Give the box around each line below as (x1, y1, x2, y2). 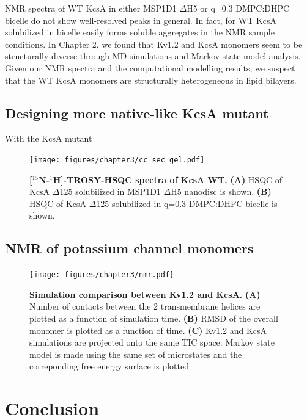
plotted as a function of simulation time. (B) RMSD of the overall (29, 312, 278, 325)
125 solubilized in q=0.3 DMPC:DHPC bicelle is (96, 197, 278, 209)
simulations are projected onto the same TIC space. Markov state (29, 336, 275, 349)
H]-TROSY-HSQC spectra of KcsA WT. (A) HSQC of (53, 173, 283, 186)
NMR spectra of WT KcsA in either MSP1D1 (5, 2, 177, 14)
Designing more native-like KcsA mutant (5, 103, 269, 122)
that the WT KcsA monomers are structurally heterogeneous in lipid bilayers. (5, 73, 297, 86)
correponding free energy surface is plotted (29, 360, 189, 372)
